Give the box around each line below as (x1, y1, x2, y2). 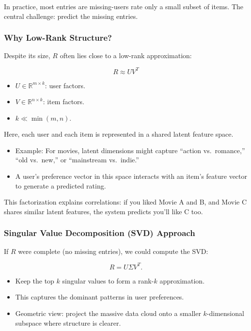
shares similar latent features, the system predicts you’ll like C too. (4, 206, 203, 216)
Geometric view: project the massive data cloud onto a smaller (15, 308, 201, 318)
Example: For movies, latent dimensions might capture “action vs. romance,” (15, 145, 245, 155)
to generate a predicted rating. (15, 180, 106, 190)
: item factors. (43, 96, 85, 107)
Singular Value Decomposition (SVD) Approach (4, 227, 195, 239)
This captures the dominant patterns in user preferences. (15, 292, 184, 302)
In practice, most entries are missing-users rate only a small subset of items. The (4, 1, 243, 11)
